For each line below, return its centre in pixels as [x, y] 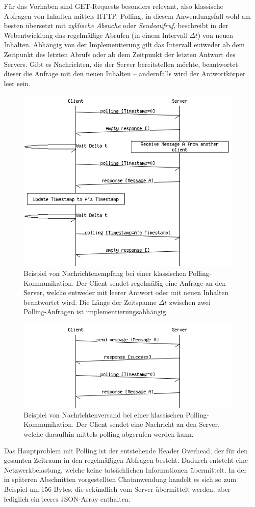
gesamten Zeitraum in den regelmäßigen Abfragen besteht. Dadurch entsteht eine [126, 460]
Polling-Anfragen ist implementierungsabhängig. [96, 312]
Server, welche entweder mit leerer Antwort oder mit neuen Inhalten [126, 292]
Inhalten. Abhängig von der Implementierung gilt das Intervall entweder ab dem [125, 45]
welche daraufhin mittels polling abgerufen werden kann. [109, 434]
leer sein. [17, 83]
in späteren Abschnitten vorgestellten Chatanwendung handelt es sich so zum [120, 479]
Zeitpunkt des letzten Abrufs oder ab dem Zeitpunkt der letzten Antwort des [120, 54]
